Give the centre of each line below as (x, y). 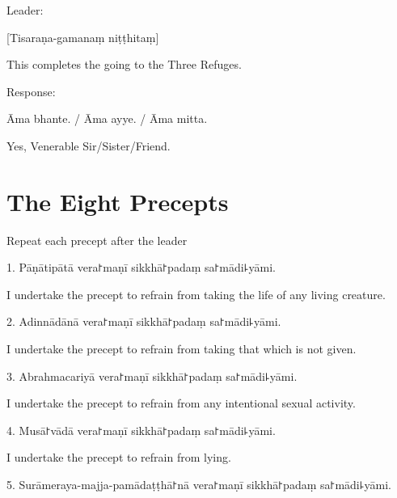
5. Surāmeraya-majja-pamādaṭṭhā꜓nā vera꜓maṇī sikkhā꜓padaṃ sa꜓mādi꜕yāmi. (199, 485)
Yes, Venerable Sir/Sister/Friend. (89, 145)
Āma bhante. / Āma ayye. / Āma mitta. (107, 118)
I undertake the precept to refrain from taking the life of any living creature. (196, 294)
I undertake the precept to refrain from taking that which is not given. (182, 349)
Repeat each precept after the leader (97, 240)
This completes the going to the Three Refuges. (124, 64)
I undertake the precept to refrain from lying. (119, 457)
